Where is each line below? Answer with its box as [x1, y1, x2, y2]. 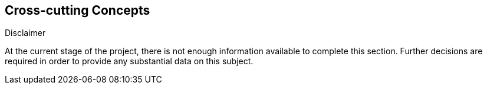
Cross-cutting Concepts [5, 3, 150, 18]
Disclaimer [5, 28, 46, 38]
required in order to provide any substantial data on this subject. [5, 56, 254, 67]
